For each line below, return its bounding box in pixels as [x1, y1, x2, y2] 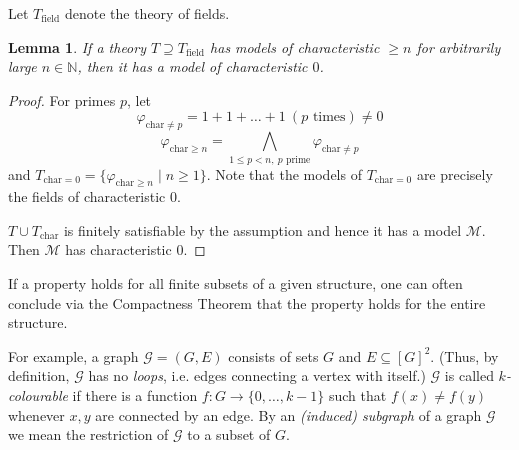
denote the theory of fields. [64, 3, 230, 23]
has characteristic [65, 239, 172, 260]
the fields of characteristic [8, 186, 166, 207]
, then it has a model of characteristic [77, 56, 308, 77]
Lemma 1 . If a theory [8, 36, 146, 57]
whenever [8, 404, 65, 425]
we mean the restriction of [8, 424, 169, 445]
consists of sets [228, 345, 319, 366]
